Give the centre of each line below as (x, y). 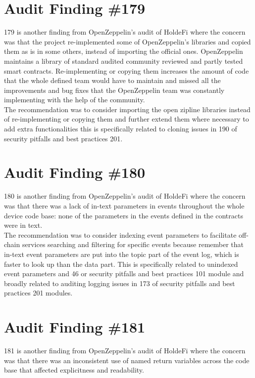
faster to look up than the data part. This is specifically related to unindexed (121, 264)
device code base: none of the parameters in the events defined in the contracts (124, 215)
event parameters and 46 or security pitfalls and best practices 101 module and (124, 273)
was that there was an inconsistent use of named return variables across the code (127, 360)
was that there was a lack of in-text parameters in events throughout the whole (124, 205)
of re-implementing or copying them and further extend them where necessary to (127, 119)
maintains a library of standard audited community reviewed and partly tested (124, 61)
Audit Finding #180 (75, 172)
